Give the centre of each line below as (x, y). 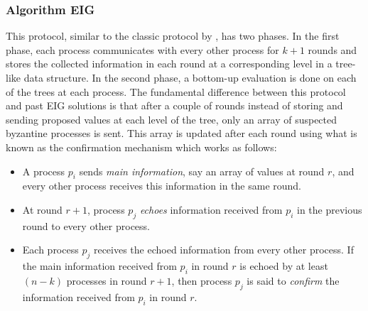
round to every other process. (86, 225)
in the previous (330, 209)
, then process (202, 280)
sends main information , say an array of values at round (202, 171)
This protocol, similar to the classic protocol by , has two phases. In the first (173, 36)
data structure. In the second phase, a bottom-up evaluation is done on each (190, 77)
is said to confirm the (293, 280)
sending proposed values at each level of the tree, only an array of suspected (172, 119)
